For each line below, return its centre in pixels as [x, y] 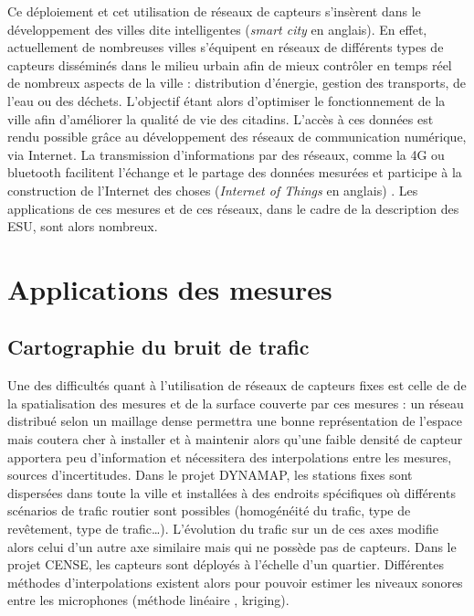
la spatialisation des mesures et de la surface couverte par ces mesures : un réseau [236, 403]
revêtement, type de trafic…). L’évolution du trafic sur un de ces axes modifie [223, 529]
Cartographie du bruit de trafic [158, 347]
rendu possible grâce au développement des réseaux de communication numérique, [237, 137]
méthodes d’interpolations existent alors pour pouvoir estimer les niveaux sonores [235, 582]
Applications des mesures [170, 288]
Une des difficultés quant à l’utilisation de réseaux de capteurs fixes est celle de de [237, 385]
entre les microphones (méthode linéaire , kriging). [148, 600]
